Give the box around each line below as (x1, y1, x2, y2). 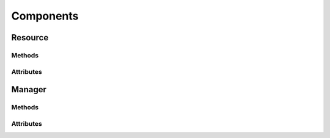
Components (11, 9, 79, 23)
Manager (11, 84, 47, 95)
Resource (11, 32, 49, 43)
